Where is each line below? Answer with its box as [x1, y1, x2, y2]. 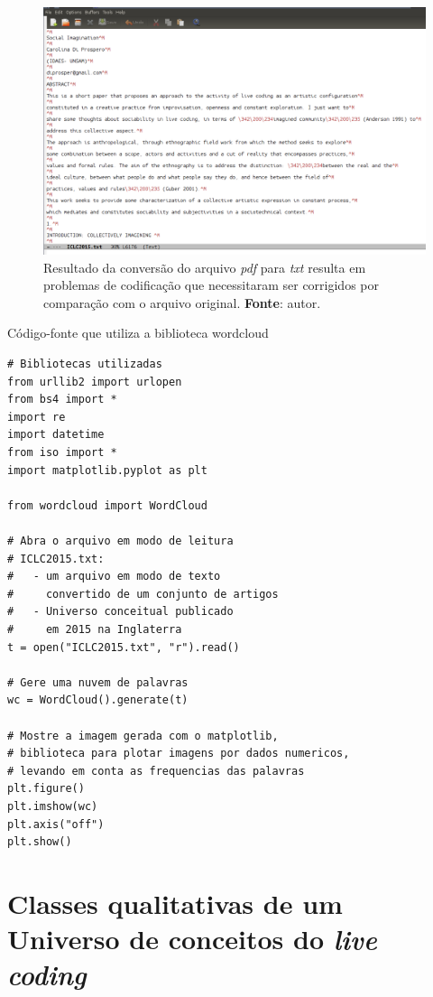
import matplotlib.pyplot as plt [7, 463, 207, 477]
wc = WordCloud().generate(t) [7, 694, 189, 707]
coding [7, 955, 87, 993]
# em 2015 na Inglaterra [7, 622, 182, 636]
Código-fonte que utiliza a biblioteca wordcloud [7, 323, 269, 342]
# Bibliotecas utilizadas [7, 358, 162, 371]
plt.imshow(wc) [7, 799, 98, 813]
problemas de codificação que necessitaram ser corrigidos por [43, 275, 379, 294]
